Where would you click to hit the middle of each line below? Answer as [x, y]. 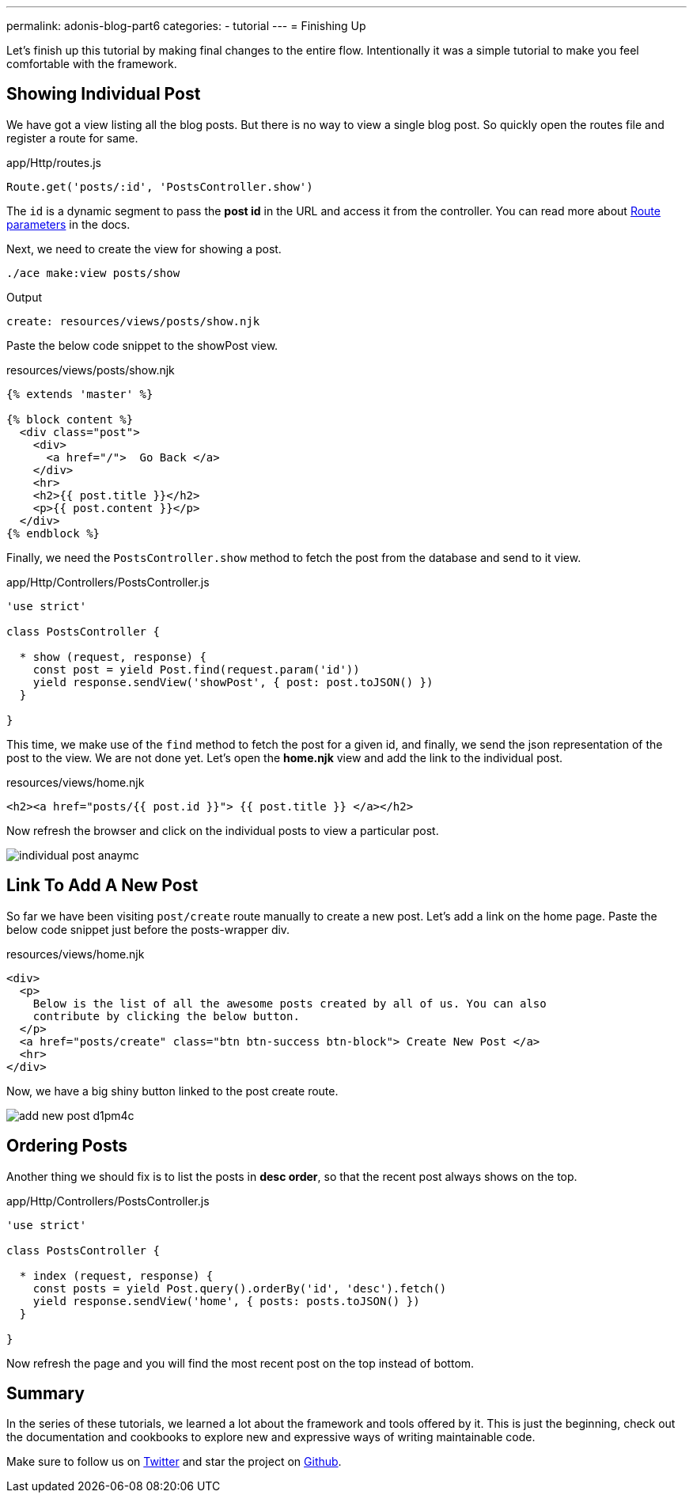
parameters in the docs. [68, 224]
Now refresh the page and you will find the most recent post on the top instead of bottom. [240, 1363]
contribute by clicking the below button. [166, 1016]
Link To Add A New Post [102, 886]
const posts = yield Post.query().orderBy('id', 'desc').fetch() [240, 1288]
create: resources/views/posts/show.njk [133, 321]
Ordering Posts [67, 1146]
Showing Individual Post [104, 94]
